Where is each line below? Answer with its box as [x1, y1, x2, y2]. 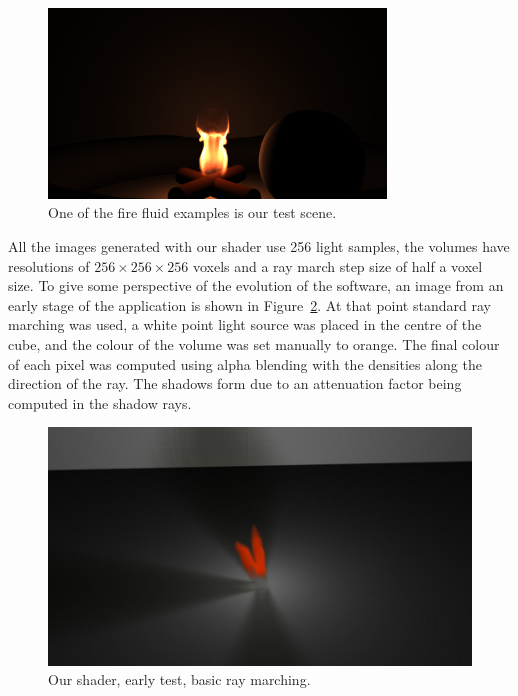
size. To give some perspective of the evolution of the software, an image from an [8, 275, 504, 296]
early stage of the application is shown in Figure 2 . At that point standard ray [8, 294, 491, 315]
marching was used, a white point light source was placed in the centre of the [8, 314, 482, 335]
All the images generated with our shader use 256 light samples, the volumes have [8, 235, 510, 256]
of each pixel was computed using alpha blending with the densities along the [8, 353, 482, 374]
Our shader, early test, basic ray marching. [48, 669, 311, 690]
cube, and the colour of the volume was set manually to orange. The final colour [8, 333, 500, 354]
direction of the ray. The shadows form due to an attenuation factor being [8, 373, 462, 394]
